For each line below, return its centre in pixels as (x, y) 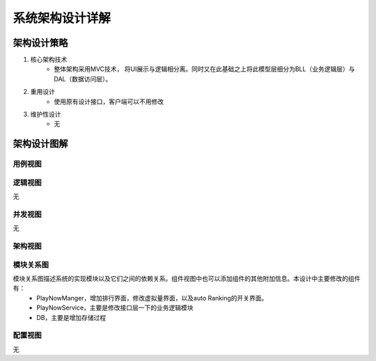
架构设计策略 (40, 43)
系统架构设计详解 (62, 18)
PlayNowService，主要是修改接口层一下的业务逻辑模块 (115, 308)
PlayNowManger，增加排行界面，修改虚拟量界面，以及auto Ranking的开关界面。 (152, 298)
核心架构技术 (49, 60)
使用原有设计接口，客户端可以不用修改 (109, 102)
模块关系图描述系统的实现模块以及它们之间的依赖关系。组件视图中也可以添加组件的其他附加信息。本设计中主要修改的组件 (187, 278)
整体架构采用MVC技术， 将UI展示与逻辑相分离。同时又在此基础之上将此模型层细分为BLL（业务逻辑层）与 (204, 69)
